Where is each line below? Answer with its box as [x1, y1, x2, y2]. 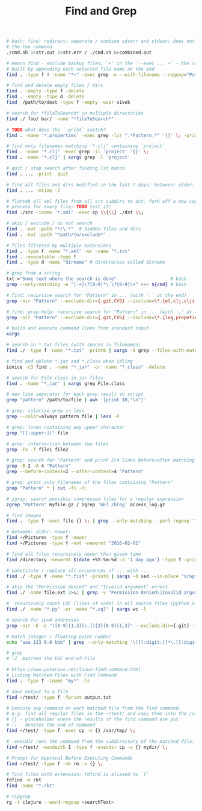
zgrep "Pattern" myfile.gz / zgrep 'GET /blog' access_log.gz [6, 501, 165, 507]
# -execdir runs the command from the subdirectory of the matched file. [6, 738, 195, 745]
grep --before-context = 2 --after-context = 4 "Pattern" [6, 469, 144, 475]
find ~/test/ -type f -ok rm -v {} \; [6, 760, 103, 767]
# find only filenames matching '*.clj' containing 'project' [6, 143, 165, 149]
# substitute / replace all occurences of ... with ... [6, 567, 149, 574]
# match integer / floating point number [6, 634, 112, 640]
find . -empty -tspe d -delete [6, 94, 85, 100]
